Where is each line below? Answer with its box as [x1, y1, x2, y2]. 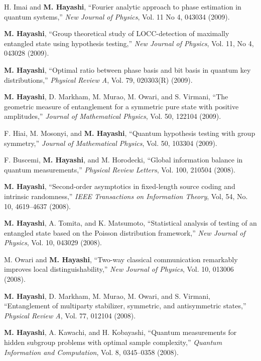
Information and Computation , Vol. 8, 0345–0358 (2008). [4, 346, 179, 357]
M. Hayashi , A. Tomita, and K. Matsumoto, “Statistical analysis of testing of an [4, 218, 257, 228]
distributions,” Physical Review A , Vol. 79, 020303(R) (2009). [4, 74, 193, 85]
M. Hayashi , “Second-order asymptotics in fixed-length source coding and [4, 181, 235, 192]
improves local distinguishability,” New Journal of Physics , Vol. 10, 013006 [4, 264, 234, 274]
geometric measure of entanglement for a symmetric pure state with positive [4, 101, 239, 111]
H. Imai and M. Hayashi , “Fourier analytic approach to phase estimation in [4, 2, 241, 12]
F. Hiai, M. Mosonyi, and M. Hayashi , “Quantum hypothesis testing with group [4, 127, 255, 138]
